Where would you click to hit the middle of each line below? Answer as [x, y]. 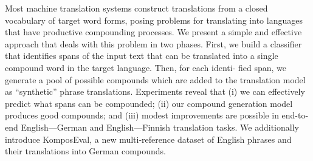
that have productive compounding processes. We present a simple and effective [153, 32]
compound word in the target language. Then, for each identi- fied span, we [146, 67]
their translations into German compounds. [85, 151]
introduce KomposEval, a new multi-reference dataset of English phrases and [148, 139]
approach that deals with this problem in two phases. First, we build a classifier [153, 43]
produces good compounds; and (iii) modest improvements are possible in [142, 115]
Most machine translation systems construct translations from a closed [136, 8]
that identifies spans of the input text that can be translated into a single [142, 56]
